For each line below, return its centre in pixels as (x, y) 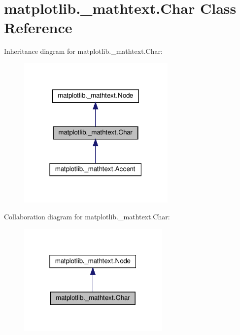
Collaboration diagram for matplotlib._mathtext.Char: (87, 216)
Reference (38, 27)
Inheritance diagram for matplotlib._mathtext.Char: (83, 51)
